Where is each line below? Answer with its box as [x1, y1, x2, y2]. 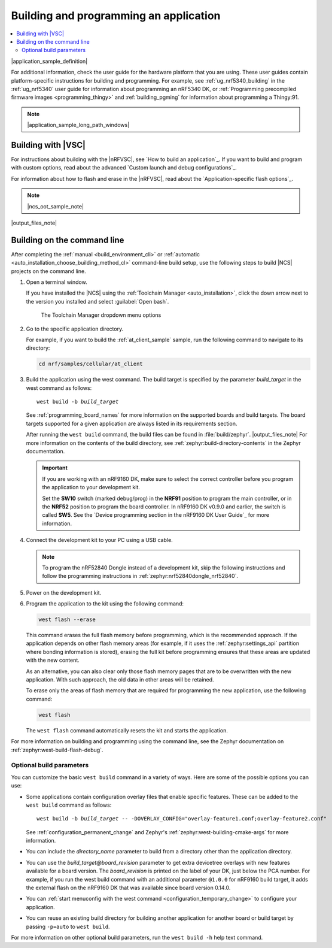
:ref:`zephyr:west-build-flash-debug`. [11, 746, 103, 753]
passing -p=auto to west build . [26, 923, 110, 930]
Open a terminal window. [26, 278, 87, 286]
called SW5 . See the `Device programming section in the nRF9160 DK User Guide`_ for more [42, 511, 269, 519]
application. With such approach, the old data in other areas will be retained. [26, 676, 215, 683]
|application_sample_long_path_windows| [27, 122, 130, 129]
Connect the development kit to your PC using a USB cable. [26, 537, 173, 544]
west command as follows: [26, 384, 92, 392]
